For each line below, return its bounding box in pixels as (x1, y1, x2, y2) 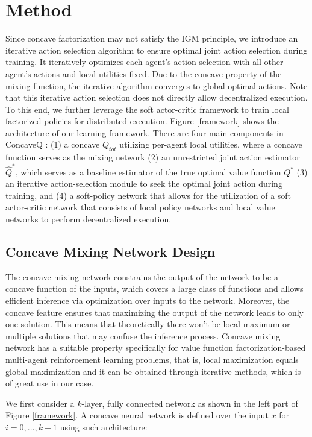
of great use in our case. (5, 377, 94, 389)
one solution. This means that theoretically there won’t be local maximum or (5, 318, 290, 330)
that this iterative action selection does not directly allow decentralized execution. (5, 91, 308, 104)
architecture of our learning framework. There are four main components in (5, 126, 284, 139)
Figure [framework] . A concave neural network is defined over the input (5, 409, 269, 421)
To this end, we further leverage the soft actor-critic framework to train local (5, 102, 290, 115)
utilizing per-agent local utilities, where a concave (119, 138, 302, 151)
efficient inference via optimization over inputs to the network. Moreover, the (5, 294, 290, 306)
